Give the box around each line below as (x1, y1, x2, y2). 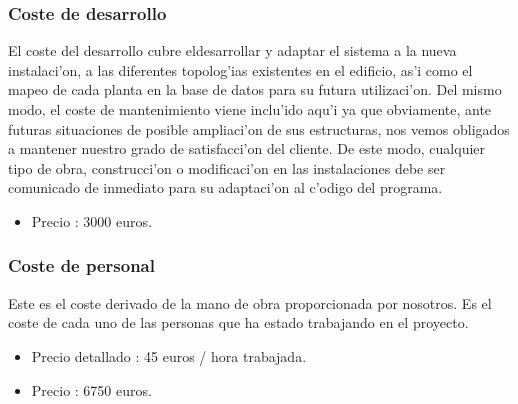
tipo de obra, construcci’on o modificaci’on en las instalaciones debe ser (8, 157, 446, 178)
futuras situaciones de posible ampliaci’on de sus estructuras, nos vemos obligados (8, 118, 510, 139)
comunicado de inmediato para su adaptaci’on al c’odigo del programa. (8, 177, 443, 198)
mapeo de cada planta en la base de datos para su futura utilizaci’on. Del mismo (8, 79, 502, 100)
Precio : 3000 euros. (31, 210, 152, 231)
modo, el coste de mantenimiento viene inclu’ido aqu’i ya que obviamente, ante (8, 99, 492, 119)
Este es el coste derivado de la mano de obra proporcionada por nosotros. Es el (8, 292, 492, 313)
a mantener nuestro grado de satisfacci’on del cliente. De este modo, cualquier (8, 138, 486, 159)
